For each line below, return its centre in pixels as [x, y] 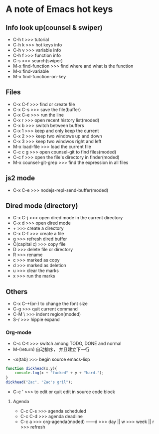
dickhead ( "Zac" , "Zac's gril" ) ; [39, 382]
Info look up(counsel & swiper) [54, 28]
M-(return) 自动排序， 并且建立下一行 [51, 349]
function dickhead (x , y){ [31, 368]
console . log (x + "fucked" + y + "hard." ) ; [59, 373]
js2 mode [20, 178]
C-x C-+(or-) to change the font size [50, 304]
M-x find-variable [31, 71]
